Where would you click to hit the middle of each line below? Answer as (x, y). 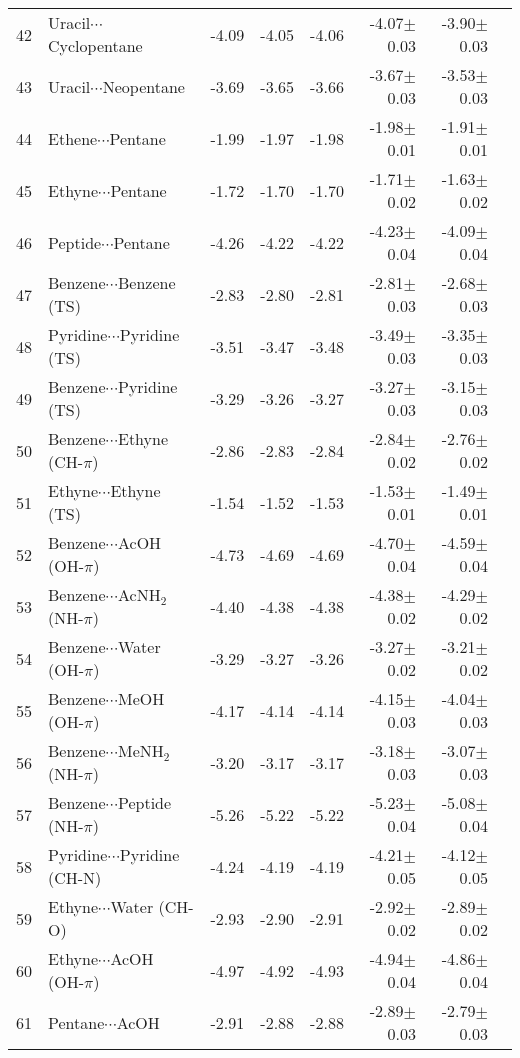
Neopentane (143, 86)
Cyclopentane (95, 45)
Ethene (73, 138)
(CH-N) (75, 877)
